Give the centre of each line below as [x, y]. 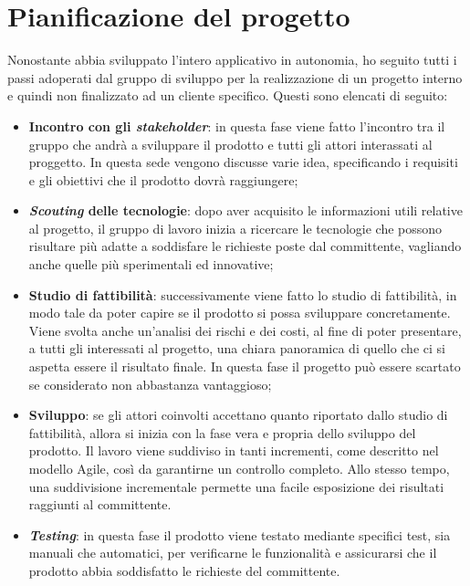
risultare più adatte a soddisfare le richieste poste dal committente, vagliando [245, 246]
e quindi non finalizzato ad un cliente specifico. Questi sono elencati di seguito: [228, 95]
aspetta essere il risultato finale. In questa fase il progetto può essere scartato [245, 366]
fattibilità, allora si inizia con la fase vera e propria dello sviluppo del [222, 432]
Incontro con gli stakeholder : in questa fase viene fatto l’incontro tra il [237, 126]
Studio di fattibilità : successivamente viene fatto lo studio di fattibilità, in [243, 294]
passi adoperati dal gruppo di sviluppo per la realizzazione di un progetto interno [235, 77]
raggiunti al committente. [100, 504]
